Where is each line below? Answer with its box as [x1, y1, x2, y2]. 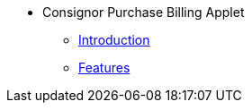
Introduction [78, 32, 150, 47]
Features [78, 60, 130, 75]
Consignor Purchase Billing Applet [42, 4, 245, 20]
